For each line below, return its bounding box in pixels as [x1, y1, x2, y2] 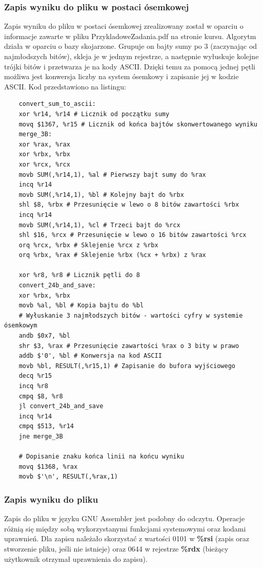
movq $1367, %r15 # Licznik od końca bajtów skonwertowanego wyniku [18, 120, 257, 128]
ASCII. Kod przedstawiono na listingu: [4, 81, 126, 91]
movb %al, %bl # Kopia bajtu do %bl [18, 302, 144, 309]
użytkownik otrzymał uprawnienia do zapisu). [4, 553, 148, 564]
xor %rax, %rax [18, 140, 70, 148]
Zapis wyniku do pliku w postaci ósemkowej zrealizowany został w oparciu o [4, 21, 244, 31]
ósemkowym [4, 322, 37, 329]
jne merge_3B [18, 432, 63, 440]
